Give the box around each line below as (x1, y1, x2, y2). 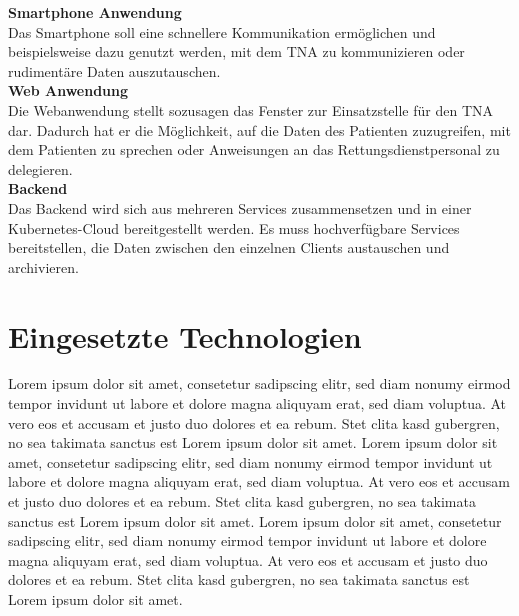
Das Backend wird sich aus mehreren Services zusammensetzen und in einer (8, 197, 472, 218)
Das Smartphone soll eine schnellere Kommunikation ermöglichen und (8, 21, 436, 42)
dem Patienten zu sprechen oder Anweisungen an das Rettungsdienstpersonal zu (8, 139, 500, 160)
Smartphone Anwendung (8, 2, 182, 22)
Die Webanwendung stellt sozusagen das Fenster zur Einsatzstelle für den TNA (8, 99, 493, 120)
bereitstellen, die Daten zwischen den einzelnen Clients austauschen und (8, 237, 450, 258)
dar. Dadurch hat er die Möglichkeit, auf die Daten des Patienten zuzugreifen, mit (8, 119, 511, 140)
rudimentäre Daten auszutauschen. (8, 60, 221, 81)
